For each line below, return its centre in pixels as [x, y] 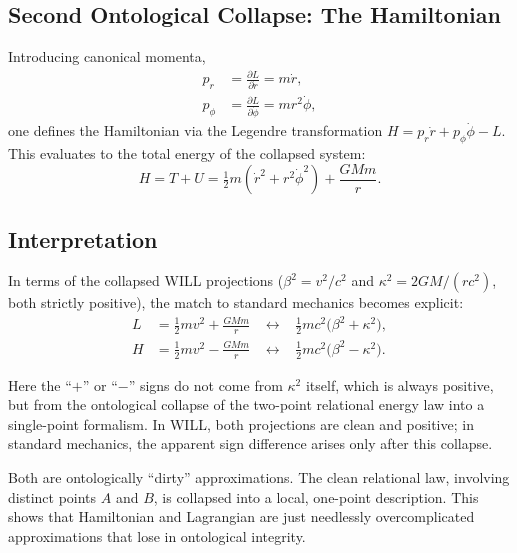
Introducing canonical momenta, [107, 56]
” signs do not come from [205, 384]
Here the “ [40, 384]
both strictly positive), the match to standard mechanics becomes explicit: [236, 302]
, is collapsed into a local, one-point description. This [316, 496]
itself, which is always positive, [399, 384]
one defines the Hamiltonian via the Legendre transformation [195, 130]
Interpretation [83, 238]
